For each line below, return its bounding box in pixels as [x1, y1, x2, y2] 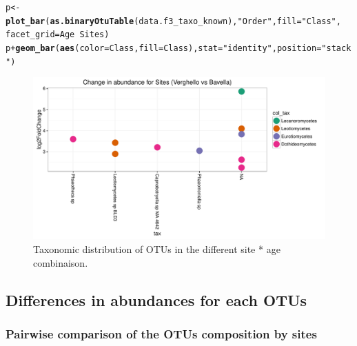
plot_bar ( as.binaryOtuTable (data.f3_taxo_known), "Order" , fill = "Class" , [6, 16, 341, 26]
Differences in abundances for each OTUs [6, 289, 307, 310]
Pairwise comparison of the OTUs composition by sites [6, 325, 317, 342]
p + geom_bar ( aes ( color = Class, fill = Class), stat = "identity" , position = [6, 43, 322, 53]
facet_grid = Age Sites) [6, 30, 110, 40]
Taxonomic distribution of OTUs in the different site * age [33, 242, 280, 256]
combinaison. [33, 255, 88, 269]
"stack [321, 43, 351, 53]
